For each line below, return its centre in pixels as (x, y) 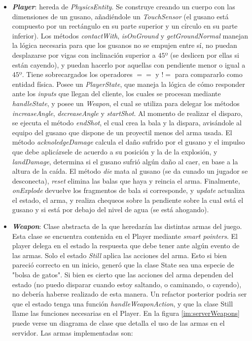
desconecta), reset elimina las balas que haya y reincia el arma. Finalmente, (126, 180)
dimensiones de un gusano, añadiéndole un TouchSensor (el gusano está (120, 16)
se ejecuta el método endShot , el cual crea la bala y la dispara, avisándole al (127, 123)
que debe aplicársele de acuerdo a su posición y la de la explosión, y (115, 151)
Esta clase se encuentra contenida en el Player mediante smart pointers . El (125, 236)
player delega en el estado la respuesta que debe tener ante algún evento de (126, 246)
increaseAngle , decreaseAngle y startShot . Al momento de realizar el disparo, (127, 113)
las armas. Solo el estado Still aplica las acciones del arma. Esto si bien (119, 255)
